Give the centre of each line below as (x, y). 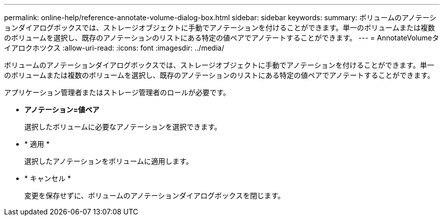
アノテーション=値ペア (62, 109)
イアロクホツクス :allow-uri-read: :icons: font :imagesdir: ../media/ (114, 48)
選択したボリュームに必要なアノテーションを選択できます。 (123, 127)
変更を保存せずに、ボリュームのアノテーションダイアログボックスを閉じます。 (155, 195)
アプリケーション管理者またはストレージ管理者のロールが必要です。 (117, 92)
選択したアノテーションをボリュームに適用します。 (109, 161)
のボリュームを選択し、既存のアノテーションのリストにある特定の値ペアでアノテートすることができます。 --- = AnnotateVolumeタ (222, 38)
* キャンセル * (48, 178)
